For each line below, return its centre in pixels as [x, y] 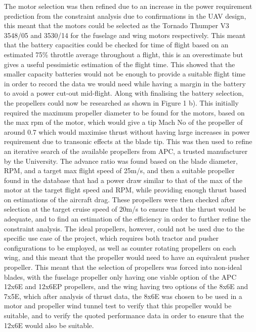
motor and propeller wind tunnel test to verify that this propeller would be [118, 306]
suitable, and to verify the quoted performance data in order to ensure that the [124, 315]
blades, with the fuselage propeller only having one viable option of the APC [120, 277]
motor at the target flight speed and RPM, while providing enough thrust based [125, 190]
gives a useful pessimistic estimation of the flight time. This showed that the [120, 64]
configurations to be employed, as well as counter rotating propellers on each [120, 247]
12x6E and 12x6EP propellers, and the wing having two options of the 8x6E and [126, 286]
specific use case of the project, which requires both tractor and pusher [111, 238]
